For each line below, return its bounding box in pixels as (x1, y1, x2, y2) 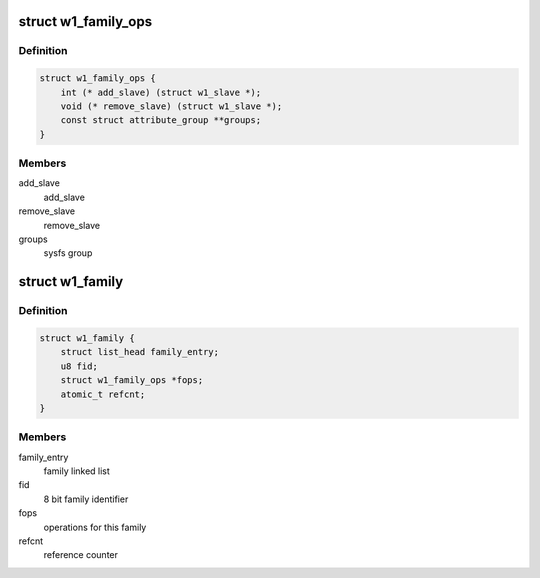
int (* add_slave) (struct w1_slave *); (60, 86, 262, 98)
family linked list (43, 465, 110, 477)
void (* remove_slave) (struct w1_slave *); (60, 100, 283, 112)
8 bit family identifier (43, 493, 129, 505)
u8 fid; (60, 360, 99, 372)
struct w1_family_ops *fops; (60, 375, 204, 386)
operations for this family (43, 521, 147, 533)
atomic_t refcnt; (60, 388, 146, 400)
